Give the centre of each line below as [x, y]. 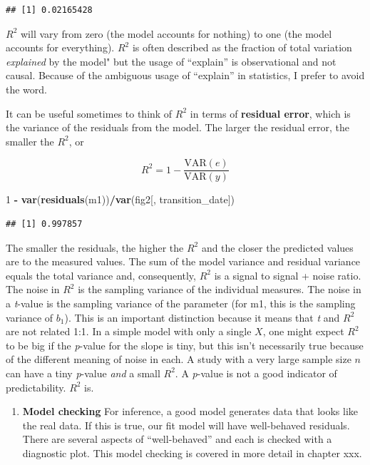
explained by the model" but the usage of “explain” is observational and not [171, 61]
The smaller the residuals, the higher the [95, 247]
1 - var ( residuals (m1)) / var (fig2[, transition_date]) [120, 199]
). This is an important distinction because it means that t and [202, 317]
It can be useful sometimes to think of [89, 113]
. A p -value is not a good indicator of [256, 373]
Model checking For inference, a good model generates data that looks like [190, 411]
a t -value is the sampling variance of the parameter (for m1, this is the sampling [181, 303]
